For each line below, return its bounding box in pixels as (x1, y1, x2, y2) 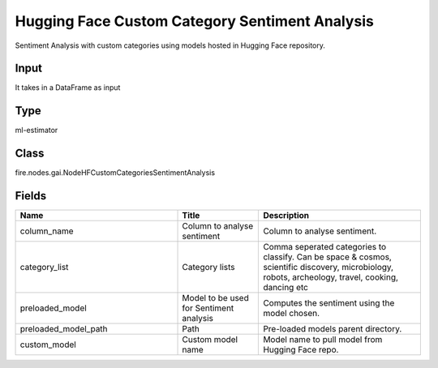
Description (263, 210, 310, 221)
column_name (19, 225, 74, 237)
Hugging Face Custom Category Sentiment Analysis (15, 12, 375, 30)
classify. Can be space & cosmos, (263, 251, 393, 263)
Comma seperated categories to (263, 242, 387, 253)
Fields (15, 189, 47, 203)
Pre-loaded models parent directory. (263, 323, 402, 335)
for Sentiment (182, 302, 234, 314)
